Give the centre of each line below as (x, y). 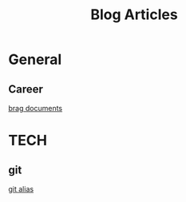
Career (26, 89)
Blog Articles (134, 15)
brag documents (36, 108)
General (35, 59)
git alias (21, 189)
